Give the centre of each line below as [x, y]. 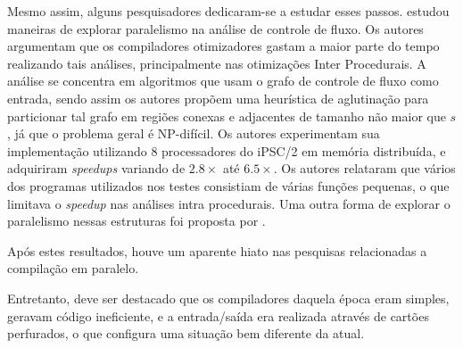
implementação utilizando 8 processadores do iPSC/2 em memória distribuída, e [227, 150]
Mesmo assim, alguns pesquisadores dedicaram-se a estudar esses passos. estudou [228, 11]
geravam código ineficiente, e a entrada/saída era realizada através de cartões [218, 315]
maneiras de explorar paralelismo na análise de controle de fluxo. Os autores [215, 28]
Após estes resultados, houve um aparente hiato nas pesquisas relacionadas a [217, 250]
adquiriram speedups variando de [96, 168]
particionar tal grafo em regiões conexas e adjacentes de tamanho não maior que [227, 116]
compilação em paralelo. [73, 268]
